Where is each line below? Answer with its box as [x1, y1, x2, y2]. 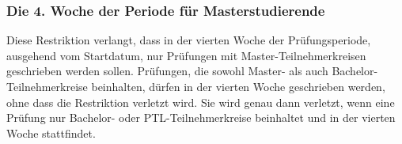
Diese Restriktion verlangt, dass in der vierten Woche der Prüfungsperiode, [6, 32, 371, 48]
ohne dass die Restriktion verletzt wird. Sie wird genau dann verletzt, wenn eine [6, 93, 395, 110]
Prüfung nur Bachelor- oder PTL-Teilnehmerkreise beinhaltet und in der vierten [6, 109, 396, 126]
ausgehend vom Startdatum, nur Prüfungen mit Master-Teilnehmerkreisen [6, 47, 366, 63]
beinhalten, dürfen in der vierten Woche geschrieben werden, [91, 78, 385, 94]
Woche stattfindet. [6, 124, 96, 141]
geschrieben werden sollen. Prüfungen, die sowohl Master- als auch [6, 63, 328, 79]
